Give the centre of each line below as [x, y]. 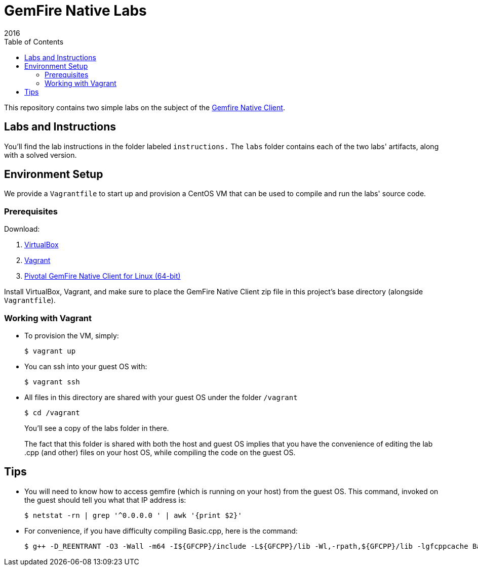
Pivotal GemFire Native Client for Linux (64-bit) [103, 276]
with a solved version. [41, 155]
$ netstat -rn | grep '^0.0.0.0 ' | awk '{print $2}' [133, 515]
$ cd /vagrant [52, 412]
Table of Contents [34, 41]
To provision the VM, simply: [72, 335]
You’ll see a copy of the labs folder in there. [97, 428]
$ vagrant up [50, 351]
